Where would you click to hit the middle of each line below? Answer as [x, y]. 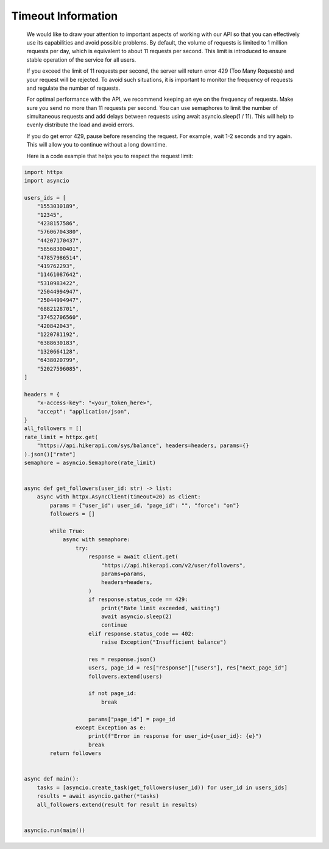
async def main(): [51, 779]
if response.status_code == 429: [138, 599]
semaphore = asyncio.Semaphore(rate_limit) [90, 462]
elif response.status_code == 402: [142, 633]
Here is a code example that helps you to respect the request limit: [110, 156]
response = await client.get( [134, 557]
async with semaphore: [96, 540]
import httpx [44, 172]
